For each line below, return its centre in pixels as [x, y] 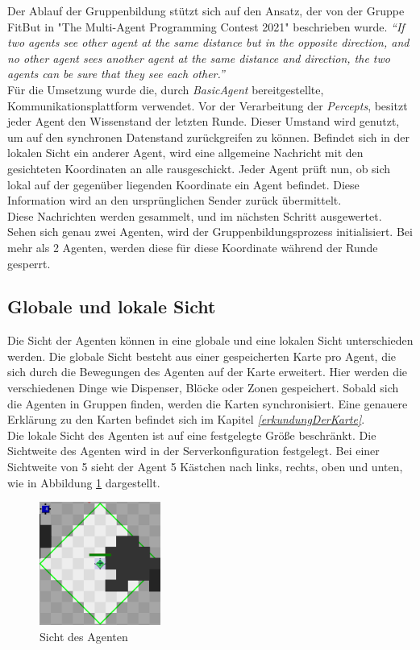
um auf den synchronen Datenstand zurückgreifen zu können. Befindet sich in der [208, 137]
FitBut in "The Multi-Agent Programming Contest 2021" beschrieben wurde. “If [206, 26]
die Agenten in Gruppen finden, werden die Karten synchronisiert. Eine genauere [208, 403]
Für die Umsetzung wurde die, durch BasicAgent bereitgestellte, [166, 89]
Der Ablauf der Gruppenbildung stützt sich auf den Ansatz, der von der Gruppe [206, 10]
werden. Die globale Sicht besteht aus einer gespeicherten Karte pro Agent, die [202, 356]
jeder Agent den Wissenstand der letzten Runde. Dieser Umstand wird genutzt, [204, 121]
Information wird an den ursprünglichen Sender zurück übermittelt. [175, 200]
